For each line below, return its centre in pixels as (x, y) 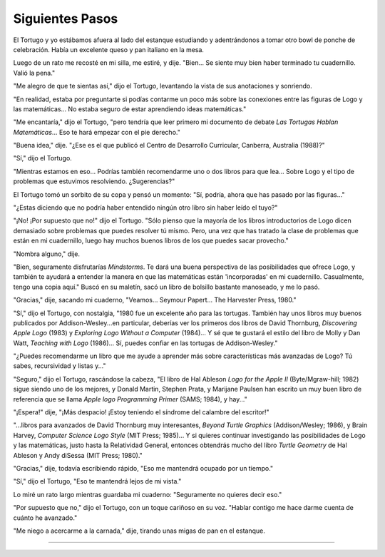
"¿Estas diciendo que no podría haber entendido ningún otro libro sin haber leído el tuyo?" (145, 208)
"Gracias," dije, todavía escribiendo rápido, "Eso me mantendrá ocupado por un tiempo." (143, 468)
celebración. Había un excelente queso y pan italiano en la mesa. (109, 49)
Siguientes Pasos (66, 19)
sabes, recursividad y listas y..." (60, 366)
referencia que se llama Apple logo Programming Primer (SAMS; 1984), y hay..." (130, 399)
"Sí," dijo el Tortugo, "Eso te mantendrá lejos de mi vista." (97, 481)
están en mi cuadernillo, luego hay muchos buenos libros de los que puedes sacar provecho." (151, 241)
